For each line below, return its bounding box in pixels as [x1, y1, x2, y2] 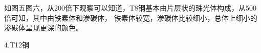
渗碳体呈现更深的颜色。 [4, 22, 83, 33]
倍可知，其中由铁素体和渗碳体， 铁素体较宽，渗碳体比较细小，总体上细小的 [4, 12, 257, 23]
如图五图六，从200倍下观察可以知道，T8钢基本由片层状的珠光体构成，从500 [4, 3, 257, 13]
